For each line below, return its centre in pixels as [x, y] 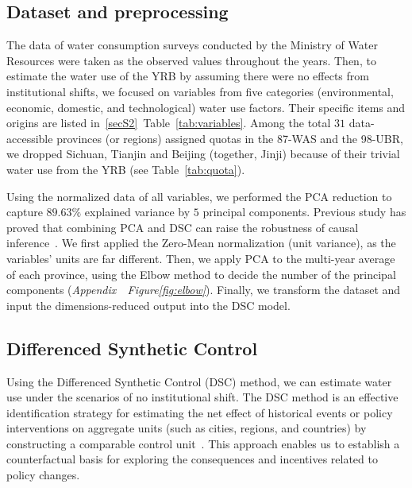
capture [25, 212]
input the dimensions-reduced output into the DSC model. [148, 305]
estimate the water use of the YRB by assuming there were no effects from [188, 76]
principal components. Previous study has [304, 212]
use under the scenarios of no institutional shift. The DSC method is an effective [202, 397]
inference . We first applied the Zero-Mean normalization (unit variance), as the [201, 243]
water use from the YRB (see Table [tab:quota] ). [126, 169]
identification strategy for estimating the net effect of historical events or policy [200, 412]
